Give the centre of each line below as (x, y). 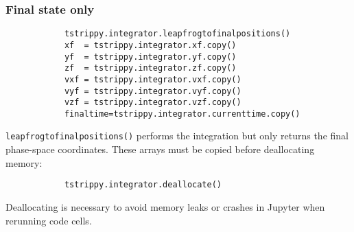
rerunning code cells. (49, 220)
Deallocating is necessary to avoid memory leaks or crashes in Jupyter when (165, 206)
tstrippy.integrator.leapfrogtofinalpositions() (177, 34)
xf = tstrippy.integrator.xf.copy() (150, 45)
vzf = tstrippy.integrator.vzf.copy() (153, 103)
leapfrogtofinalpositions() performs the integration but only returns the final (177, 136)
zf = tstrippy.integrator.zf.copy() (150, 68)
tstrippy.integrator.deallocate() (143, 185)
